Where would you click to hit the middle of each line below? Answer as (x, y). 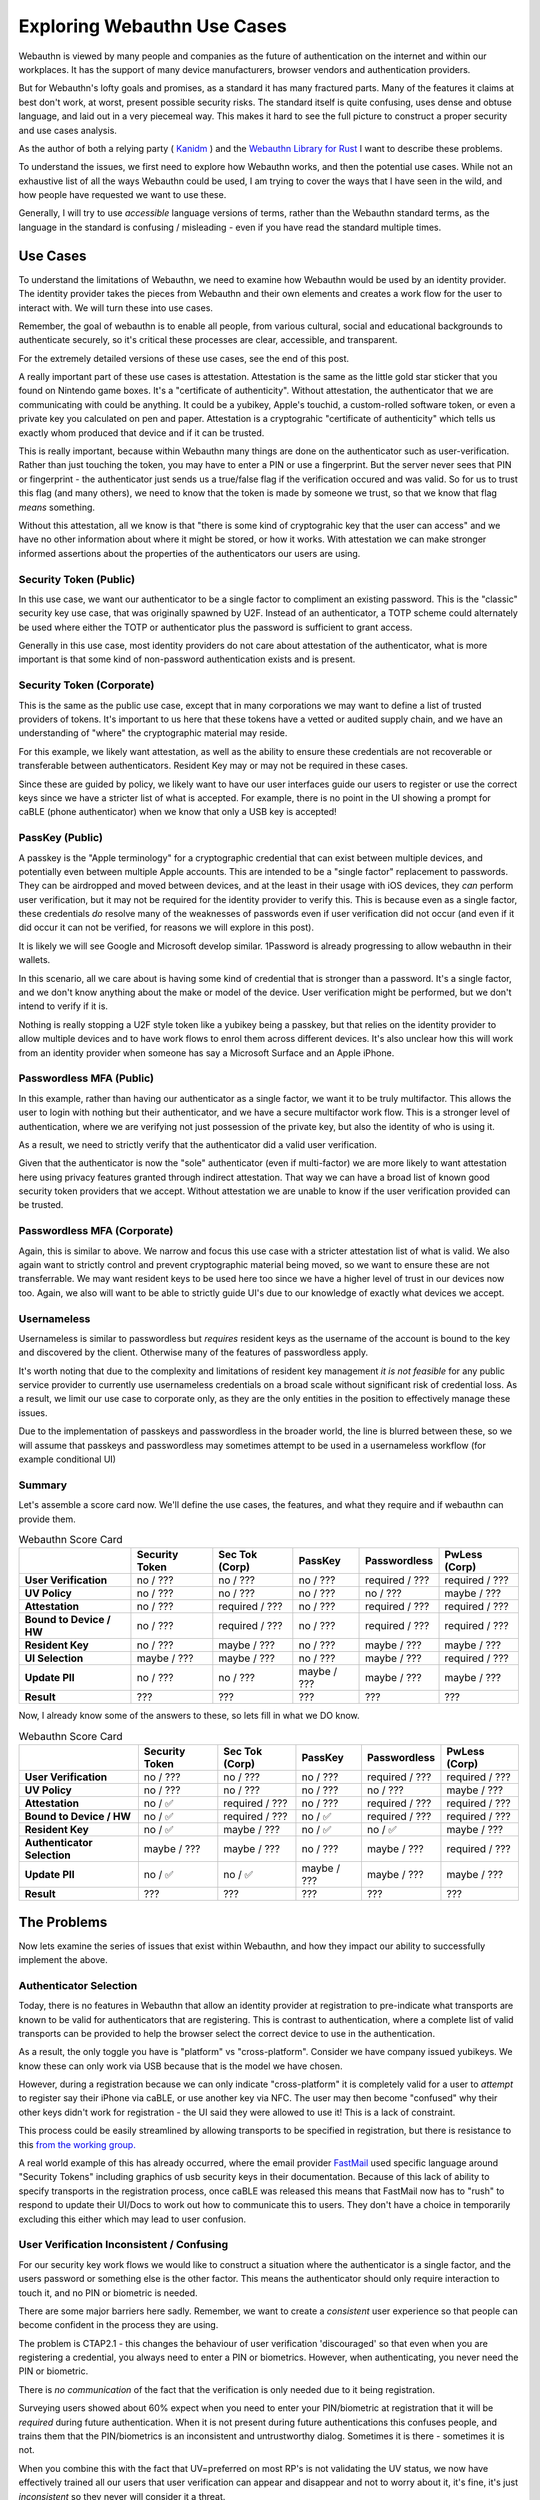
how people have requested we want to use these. (122, 195)
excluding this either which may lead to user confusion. (132, 2219)
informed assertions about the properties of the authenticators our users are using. (189, 553)
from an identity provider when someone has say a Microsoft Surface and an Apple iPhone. (206, 1052)
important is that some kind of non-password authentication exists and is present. (187, 659)
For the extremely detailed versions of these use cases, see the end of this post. (184, 358)
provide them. (47, 1519)
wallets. (34, 960)
